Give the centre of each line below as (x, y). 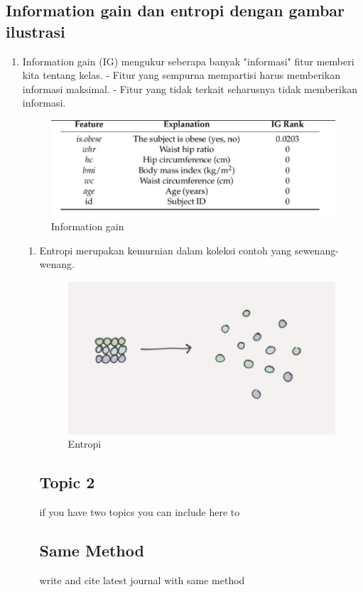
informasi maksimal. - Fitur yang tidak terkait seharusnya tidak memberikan (190, 88)
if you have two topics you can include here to (140, 512)
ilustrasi (36, 31)
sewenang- (316, 250)
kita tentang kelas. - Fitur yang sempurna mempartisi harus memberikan (181, 75)
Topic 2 (67, 482)
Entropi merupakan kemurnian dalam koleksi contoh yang (166, 250)
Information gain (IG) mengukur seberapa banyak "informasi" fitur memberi (188, 61)
